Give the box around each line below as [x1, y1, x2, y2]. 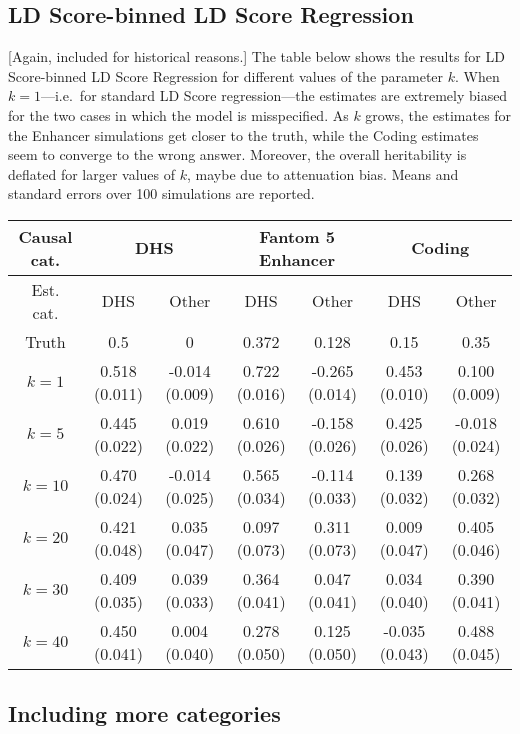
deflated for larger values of [8, 163, 176, 184]
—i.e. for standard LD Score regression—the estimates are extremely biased [40, 85, 508, 106]
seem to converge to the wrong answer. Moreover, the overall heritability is [8, 144, 467, 165]
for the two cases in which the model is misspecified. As [8, 104, 349, 125]
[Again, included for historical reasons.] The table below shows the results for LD [8, 46, 505, 67]
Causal [18, 224, 73, 248]
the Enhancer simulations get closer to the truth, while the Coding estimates [8, 124, 479, 145]
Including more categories [8, 698, 281, 729]
